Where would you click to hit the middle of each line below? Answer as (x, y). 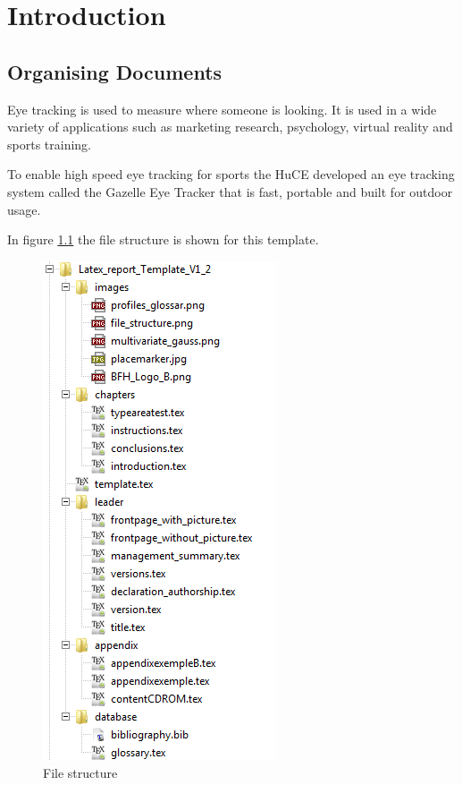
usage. (24, 209)
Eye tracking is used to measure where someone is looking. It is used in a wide (222, 109)
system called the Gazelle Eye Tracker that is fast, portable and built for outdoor (230, 191)
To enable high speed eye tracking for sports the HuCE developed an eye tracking (231, 174)
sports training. (49, 144)
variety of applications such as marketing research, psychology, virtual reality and (230, 127)
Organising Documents (115, 71)
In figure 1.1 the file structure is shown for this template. (163, 239)
